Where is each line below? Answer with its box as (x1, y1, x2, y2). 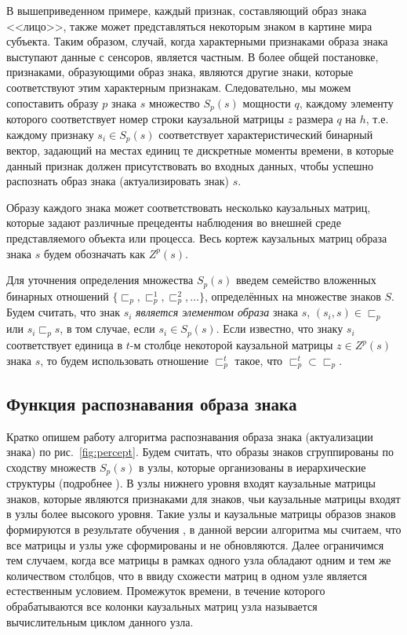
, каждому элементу (299, 94, 394, 111)
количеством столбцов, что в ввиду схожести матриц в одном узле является (6, 567, 368, 583)
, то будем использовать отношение (40, 352, 209, 368)
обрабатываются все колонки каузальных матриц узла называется (6, 598, 318, 615)
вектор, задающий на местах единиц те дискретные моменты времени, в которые (6, 142, 394, 159)
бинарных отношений (6, 287, 109, 304)
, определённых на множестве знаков (205, 287, 381, 304)
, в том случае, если (60, 320, 155, 337)
